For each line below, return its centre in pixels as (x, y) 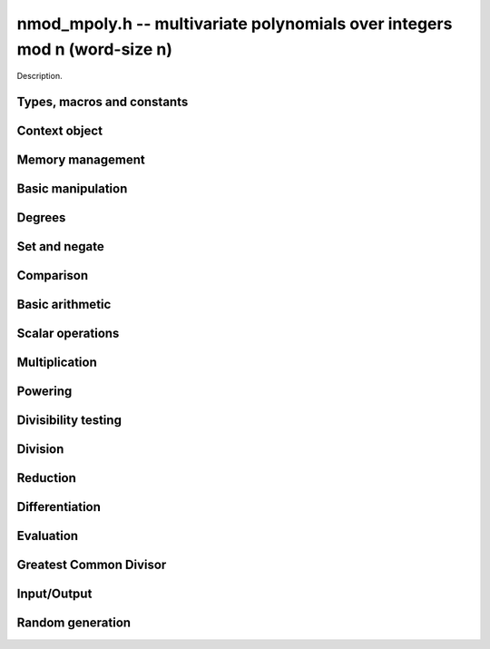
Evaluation (48, 536)
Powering (44, 392)
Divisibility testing (69, 421)
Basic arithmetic (64, 305)
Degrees (41, 218)
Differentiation (59, 507)
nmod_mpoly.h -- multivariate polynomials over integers (235, 24)
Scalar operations (68, 334)
